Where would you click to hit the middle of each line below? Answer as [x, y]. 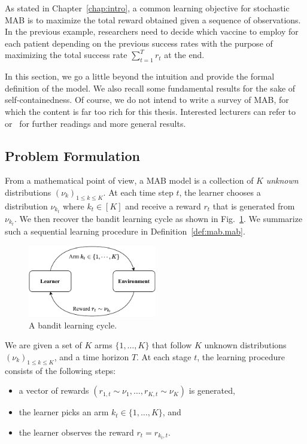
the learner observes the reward [76, 432]
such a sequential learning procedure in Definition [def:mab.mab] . [125, 231]
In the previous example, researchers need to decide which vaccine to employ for [152, 31]
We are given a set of [43, 345]
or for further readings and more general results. [95, 123]
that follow [172, 345]
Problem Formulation [72, 155]
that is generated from [254, 206]
